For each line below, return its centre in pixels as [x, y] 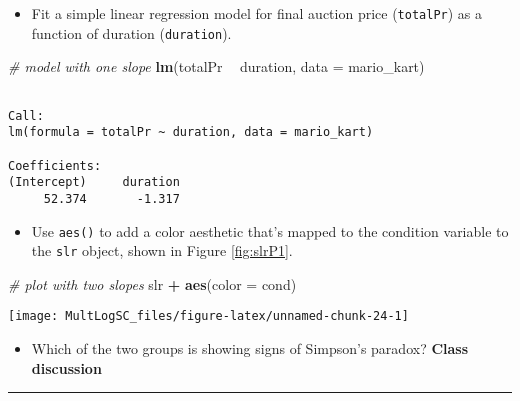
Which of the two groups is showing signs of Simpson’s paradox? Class [250, 348]
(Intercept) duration [94, 182]
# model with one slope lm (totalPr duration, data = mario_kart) [216, 66]
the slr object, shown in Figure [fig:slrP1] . [162, 250]
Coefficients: [55, 165]
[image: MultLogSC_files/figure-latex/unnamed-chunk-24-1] [208, 316]
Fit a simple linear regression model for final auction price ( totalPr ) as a [257, 13]
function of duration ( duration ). [131, 32]
